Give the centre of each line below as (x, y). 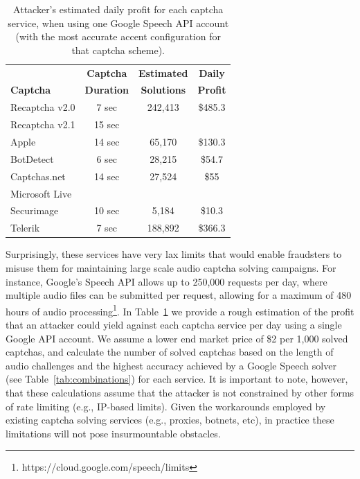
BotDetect (32, 158)
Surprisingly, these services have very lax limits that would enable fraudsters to (174, 254)
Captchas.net (38, 176)
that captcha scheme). (118, 50)
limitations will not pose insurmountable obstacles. (113, 433)
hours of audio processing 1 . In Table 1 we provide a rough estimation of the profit (180, 310)
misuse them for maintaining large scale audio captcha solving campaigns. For (171, 267)
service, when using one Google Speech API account (118, 23)
